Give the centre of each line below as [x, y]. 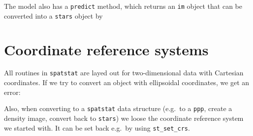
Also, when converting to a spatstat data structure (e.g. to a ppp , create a [118, 108]
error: [12, 92]
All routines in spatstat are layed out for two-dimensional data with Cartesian [124, 73]
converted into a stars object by [53, 15]
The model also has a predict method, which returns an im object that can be [123, 6]
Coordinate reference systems [106, 49]
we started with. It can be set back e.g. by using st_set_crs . [97, 127]
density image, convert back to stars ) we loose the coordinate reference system [124, 118]
